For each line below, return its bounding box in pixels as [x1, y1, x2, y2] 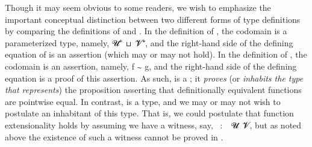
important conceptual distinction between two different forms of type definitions [5, 13, 301, 25]
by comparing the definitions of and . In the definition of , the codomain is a [5, 25, 287, 37]
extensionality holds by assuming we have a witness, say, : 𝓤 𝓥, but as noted [5, 118, 302, 131]
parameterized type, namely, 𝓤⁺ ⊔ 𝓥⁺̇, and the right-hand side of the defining [5, 36, 293, 49]
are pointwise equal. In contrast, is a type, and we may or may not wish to [5, 95, 281, 107]
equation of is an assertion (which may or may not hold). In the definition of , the [5, 48, 307, 61]
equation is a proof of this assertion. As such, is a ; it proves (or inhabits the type [5, 71, 304, 84]
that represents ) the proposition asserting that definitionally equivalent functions [5, 83, 302, 96]
